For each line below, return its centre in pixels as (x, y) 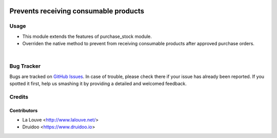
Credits (19, 96)
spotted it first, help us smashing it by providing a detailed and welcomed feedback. (98, 84)
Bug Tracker (25, 66)
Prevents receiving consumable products (77, 11)
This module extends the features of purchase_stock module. (87, 36)
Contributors (24, 110)
